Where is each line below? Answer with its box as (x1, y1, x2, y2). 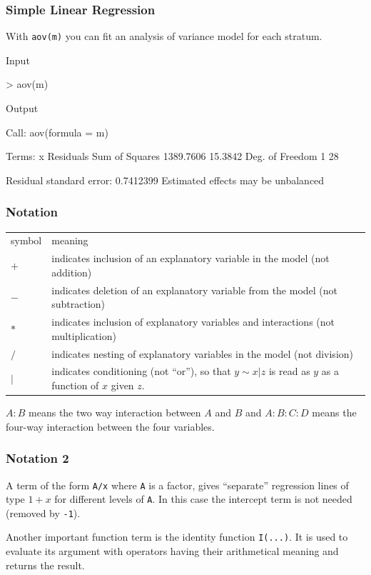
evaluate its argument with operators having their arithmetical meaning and (6, 544, 339, 559)
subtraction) (51, 296, 106, 311)
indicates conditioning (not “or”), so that (51, 364, 231, 379)
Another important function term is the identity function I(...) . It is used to (6, 529, 348, 544)
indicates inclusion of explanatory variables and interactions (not (51, 314, 335, 329)
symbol (11, 233, 42, 248)
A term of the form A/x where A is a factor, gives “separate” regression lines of (6, 477, 349, 492)
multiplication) (51, 328, 116, 343)
